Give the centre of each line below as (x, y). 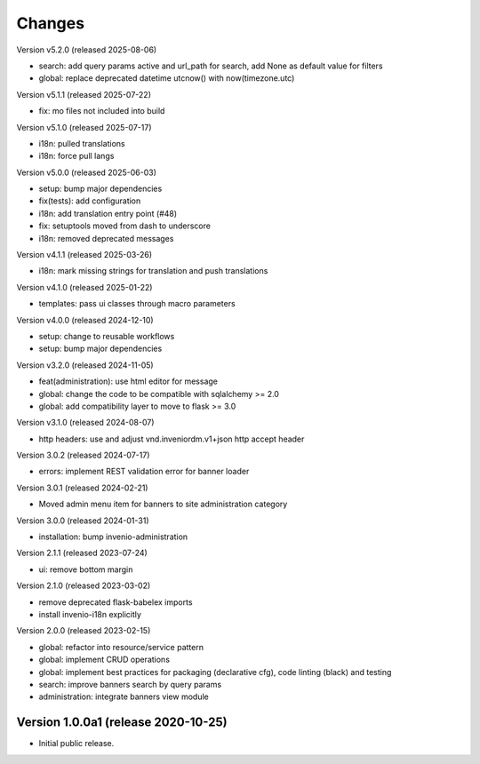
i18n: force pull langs (76, 156)
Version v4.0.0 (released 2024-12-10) (85, 320)
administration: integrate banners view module (124, 696)
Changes (50, 23)
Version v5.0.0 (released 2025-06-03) (87, 172)
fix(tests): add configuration (90, 201)
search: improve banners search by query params (130, 684)
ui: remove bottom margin (86, 569)
